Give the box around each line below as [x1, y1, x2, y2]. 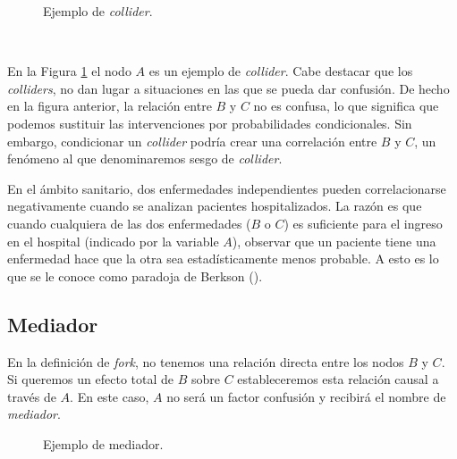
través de [7, 387, 56, 405]
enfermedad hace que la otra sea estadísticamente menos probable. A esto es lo [7, 249, 439, 268]
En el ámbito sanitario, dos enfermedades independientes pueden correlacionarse [7, 179, 446, 197]
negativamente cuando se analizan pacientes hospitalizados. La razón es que [7, 196, 422, 215]
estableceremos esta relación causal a [237, 370, 439, 388]
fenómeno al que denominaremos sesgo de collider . [7, 149, 283, 168]
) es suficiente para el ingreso [284, 213, 443, 232]
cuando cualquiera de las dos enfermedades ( [7, 213, 251, 232]
